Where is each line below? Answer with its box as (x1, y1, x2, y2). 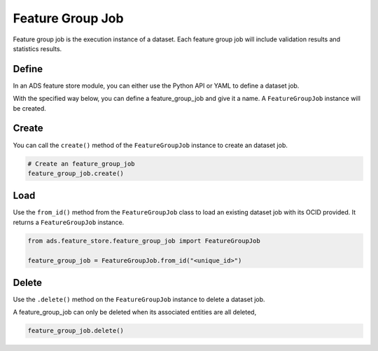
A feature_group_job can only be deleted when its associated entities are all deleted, (13, 308, 257, 317)
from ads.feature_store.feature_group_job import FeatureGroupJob (27, 237, 260, 245)
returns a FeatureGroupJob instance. (13, 218, 125, 226)
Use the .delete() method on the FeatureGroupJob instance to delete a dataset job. (13, 295, 265, 304)
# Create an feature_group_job (27, 160, 136, 167)
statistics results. (13, 44, 62, 53)
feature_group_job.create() (27, 169, 124, 177)
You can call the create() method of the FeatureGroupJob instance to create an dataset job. (13, 141, 288, 149)
